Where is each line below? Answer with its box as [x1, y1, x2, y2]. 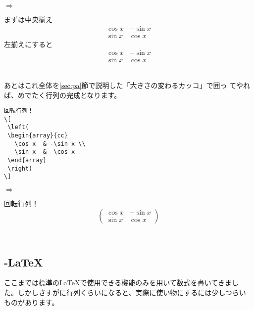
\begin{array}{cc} [7, 132, 68, 139]
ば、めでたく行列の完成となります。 [4, 89, 121, 100]
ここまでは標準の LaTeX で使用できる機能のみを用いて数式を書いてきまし [4, 277, 239, 288]
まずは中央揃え [4, 14, 52, 24]
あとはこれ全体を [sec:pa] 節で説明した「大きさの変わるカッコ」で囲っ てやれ [4, 80, 251, 90]
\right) [7, 165, 33, 172]
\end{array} [7, 157, 47, 164]
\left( [7, 124, 29, 131]
